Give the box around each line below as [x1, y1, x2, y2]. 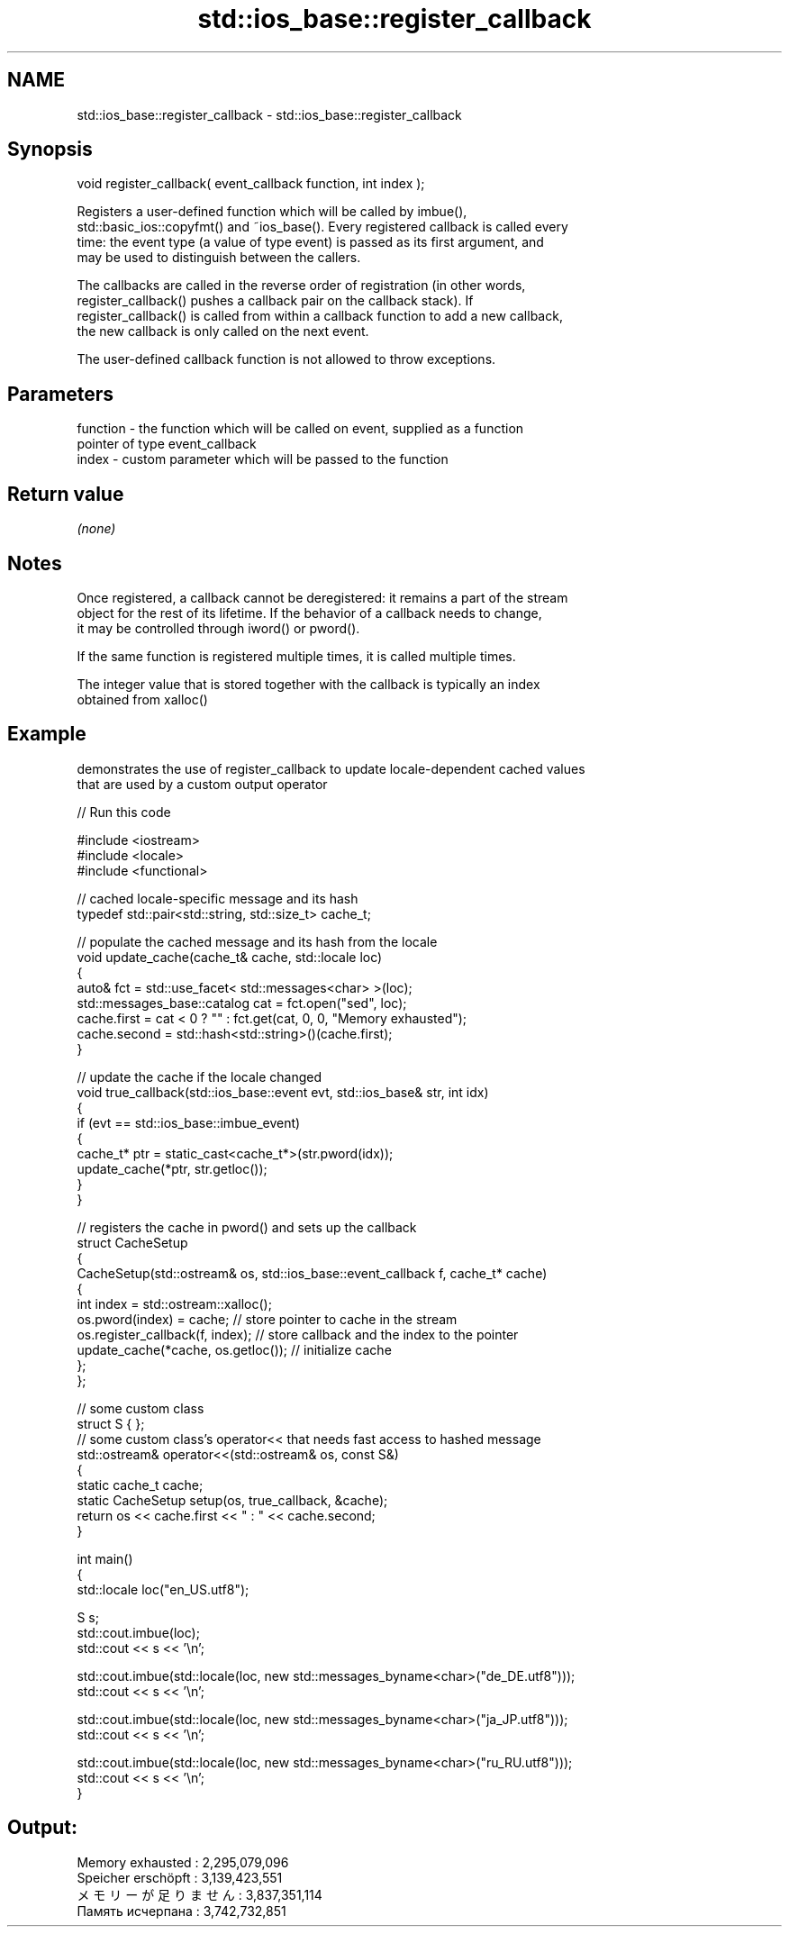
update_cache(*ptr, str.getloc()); [77, 1160, 268, 1176]
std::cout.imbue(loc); [77, 1624, 200, 1640]
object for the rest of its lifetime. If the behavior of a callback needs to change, [77, 604, 542, 621]
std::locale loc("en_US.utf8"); [77, 1581, 249, 1597]
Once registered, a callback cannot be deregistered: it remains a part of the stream [77, 589, 568, 605]
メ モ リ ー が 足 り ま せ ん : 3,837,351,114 [77, 1886, 322, 1902]
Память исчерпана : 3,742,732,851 [77, 1902, 286, 1919]
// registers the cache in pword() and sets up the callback [77, 1219, 417, 1235]
